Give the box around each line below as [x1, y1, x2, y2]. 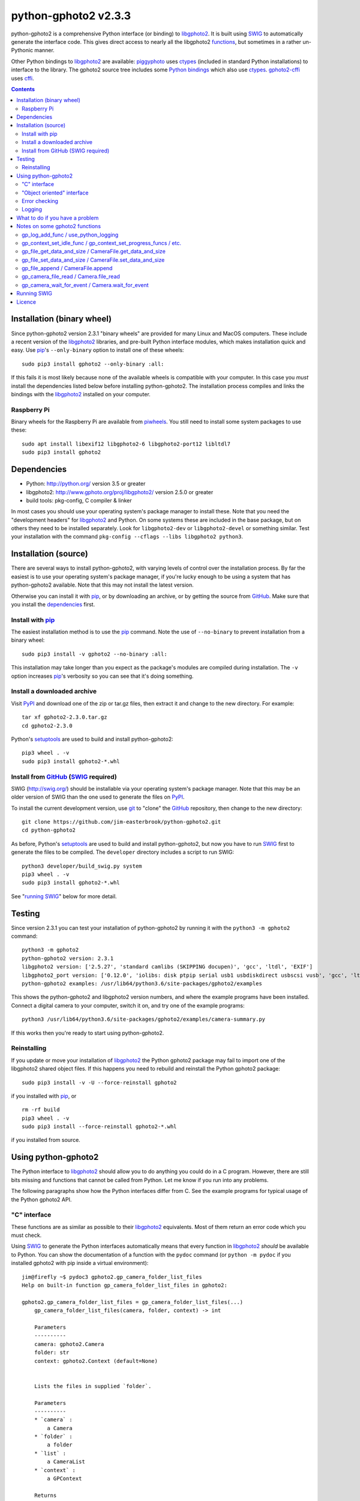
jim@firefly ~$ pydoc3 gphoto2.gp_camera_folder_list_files [22, 1273, 202, 1280]
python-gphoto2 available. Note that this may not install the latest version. [11, 581, 194, 588]
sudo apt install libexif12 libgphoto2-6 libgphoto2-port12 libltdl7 [22, 440, 231, 447]
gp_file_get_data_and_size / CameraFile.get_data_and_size [22, 248, 166, 255]
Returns [34, 1492, 57, 1499]
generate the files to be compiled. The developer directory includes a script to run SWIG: [11, 848, 234, 856]
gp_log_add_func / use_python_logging [22, 231, 119, 238]
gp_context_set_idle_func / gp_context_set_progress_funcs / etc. [22, 239, 181, 246]
